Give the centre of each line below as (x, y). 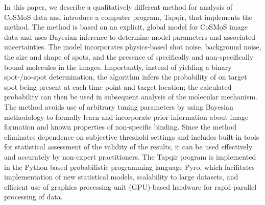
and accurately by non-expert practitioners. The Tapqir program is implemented (130, 156)
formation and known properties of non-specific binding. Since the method (120, 127)
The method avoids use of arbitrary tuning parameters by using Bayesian (119, 106)
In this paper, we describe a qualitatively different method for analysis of (118, 7)
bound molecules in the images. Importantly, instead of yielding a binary (118, 67)
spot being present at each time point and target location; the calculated (118, 86)
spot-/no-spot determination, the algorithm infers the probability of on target (126, 77)
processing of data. (33, 197)
